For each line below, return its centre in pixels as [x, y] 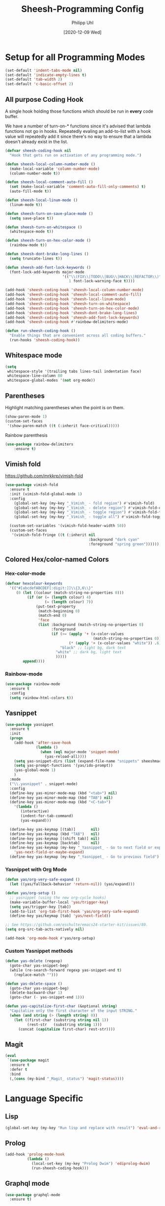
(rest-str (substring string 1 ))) [64, 1025]
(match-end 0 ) [53, 616]
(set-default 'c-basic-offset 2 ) [39, 84]
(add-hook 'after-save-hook [42, 743]
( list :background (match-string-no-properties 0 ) [91, 625]
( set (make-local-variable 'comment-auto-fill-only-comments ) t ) [78, 187]
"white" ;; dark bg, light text [89, 652]
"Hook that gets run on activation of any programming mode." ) [75, 155]
